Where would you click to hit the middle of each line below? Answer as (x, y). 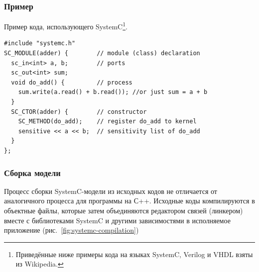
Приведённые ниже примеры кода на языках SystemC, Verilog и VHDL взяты (134, 254)
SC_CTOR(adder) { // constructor (79, 112)
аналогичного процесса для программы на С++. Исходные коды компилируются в (129, 201)
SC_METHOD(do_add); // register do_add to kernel (107, 122)
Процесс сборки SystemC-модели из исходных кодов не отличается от (111, 191)
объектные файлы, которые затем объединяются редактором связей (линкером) (124, 210)
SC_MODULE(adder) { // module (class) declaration (102, 53)
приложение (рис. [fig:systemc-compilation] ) (71, 230)
